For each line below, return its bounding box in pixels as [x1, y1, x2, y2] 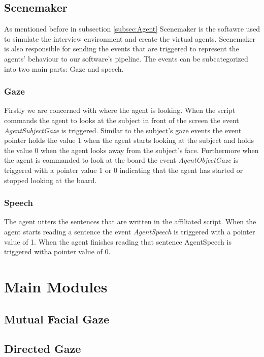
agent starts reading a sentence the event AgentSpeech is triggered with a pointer [4, 226, 255, 236]
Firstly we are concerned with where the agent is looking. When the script [4, 105, 236, 115]
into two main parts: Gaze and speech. [4, 63, 124, 74]
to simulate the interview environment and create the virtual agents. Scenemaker [4, 33, 255, 44]
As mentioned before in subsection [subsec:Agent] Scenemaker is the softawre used [4, 23, 260, 34]
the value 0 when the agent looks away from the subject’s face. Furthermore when [4, 144, 259, 155]
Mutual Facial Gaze [4, 311, 109, 326]
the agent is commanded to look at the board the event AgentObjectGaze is [4, 155, 239, 165]
